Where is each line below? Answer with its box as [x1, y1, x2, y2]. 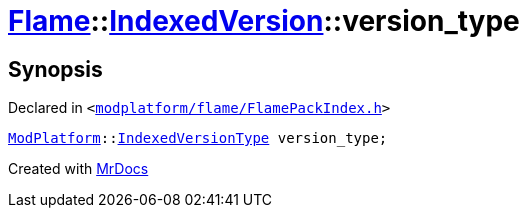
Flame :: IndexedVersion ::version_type [8, 4, 520, 38]
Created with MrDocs [8, 160, 149, 178]
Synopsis [8, 56, 103, 82]
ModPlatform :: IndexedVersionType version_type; [8, 130, 388, 147]
